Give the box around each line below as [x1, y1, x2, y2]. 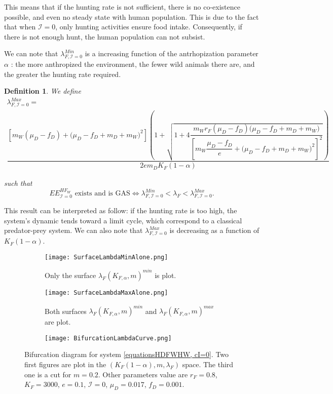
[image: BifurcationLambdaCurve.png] [45, 334, 172, 342]
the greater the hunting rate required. [4, 68, 121, 79]
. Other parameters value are [98, 369, 188, 379]
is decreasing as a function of [169, 225, 260, 235]
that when [4, 21, 36, 32]
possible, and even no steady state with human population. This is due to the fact [4, 11, 259, 22]
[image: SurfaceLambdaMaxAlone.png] [45, 289, 168, 296]
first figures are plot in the [24, 359, 106, 369]
